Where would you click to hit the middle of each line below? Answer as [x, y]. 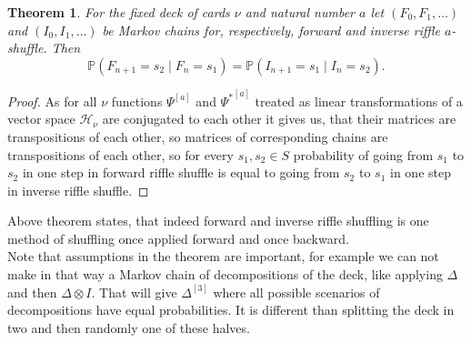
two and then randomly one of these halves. [129, 327]
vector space [41, 119]
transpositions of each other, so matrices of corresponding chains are [198, 136]
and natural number [300, 12]
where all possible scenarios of [296, 292]
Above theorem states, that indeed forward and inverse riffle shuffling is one [218, 221]
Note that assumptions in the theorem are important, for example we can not [223, 256]
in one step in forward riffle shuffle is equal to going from [181, 172]
